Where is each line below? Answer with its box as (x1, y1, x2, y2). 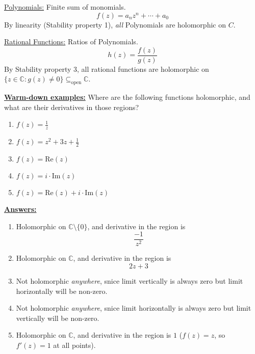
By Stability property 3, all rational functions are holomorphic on (4, 63, 209, 74)
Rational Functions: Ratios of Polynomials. (4, 36, 138, 47)
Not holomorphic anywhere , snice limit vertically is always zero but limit (16, 275, 243, 286)
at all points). (53, 339, 96, 350)
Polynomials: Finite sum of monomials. (4, 2, 126, 12)
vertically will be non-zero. (16, 312, 99, 323)
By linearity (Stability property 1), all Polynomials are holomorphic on (4, 19, 226, 30)
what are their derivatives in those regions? (4, 101, 139, 112)
